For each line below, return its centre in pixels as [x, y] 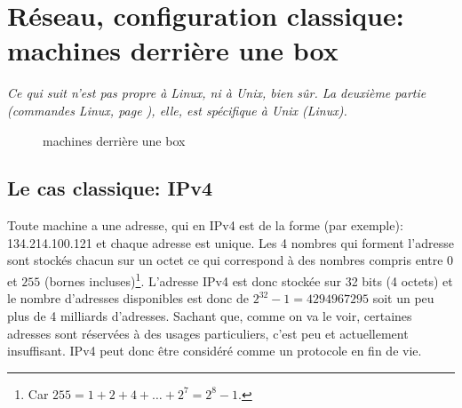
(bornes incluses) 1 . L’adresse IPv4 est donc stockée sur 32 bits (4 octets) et [248, 280]
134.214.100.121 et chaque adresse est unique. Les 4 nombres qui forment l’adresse [231, 242]
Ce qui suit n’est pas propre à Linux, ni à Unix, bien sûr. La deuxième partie [217, 93]
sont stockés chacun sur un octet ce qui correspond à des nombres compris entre [225, 260]
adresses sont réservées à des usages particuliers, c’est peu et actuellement [208, 333]
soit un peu [403, 298]
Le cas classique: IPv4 [110, 188]
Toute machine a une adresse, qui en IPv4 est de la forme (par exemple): [205, 225]
